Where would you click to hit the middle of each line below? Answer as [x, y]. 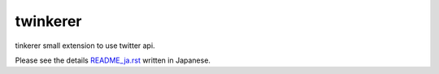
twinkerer [48, 21]
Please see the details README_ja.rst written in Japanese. [113, 60]
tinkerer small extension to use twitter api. [85, 46]
